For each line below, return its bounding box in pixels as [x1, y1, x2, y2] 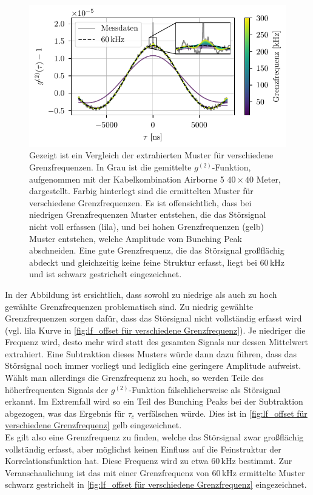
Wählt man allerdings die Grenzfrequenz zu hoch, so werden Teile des [5, 371, 264, 384]
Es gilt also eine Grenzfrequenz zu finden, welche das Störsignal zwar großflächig [5, 431, 304, 443]
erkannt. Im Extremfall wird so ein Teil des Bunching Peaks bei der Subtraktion [5, 395, 303, 408]
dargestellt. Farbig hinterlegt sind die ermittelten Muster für [29, 184, 254, 197]
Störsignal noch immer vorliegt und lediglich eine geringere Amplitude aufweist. [5, 359, 301, 372]
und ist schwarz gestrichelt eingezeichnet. [29, 268, 182, 280]
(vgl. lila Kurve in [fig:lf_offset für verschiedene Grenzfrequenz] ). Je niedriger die [5, 323, 306, 336]
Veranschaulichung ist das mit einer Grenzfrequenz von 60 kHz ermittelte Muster [5, 466, 305, 479]
